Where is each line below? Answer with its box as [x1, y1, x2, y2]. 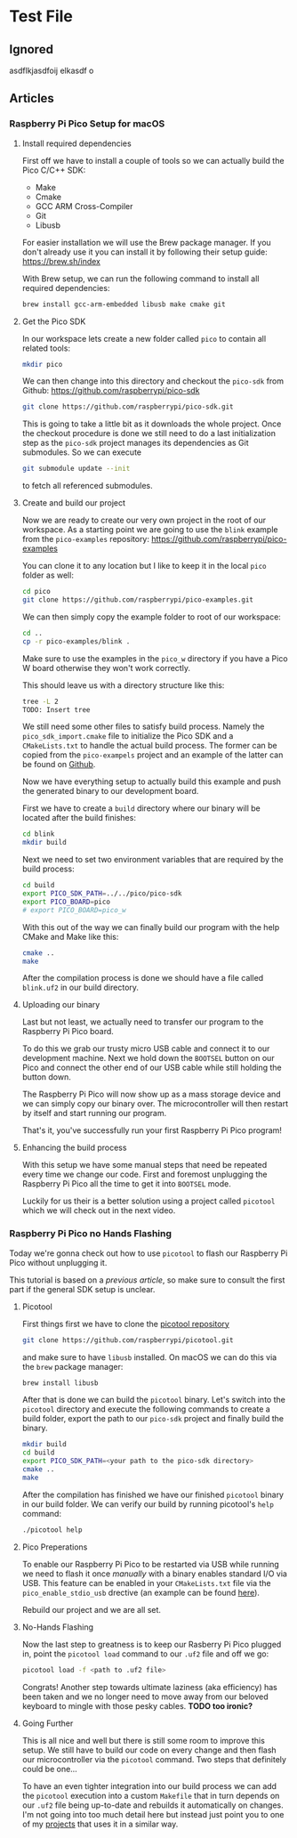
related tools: [21, 343, 71, 353]
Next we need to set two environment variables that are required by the [21, 854, 284, 865]
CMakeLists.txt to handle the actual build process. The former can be [21, 741, 277, 751]
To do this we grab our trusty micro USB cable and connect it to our [21, 1043, 270, 1054]
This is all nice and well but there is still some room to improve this [21, 1735, 265, 1745]
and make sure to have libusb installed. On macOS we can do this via [21, 1351, 277, 1363]
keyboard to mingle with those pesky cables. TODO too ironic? [21, 1700, 253, 1711]
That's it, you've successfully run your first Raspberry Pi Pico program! [21, 1125, 283, 1136]
